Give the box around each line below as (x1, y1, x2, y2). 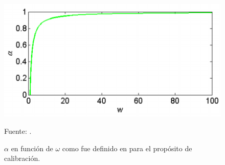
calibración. (4, 153, 40, 163)
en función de (11, 143, 53, 153)
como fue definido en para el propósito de (62, 143, 192, 153)
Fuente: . (4, 125, 32, 136)
